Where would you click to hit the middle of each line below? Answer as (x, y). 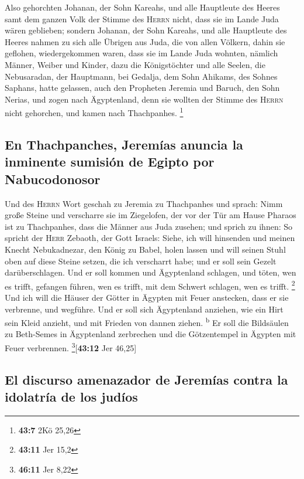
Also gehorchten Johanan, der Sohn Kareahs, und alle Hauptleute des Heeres (142, 7)
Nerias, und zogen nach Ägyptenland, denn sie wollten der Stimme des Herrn (144, 99)
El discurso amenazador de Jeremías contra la (146, 379)
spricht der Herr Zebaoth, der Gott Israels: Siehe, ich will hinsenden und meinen (150, 238)
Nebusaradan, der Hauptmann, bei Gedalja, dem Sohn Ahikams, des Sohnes (141, 76)
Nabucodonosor (53, 179)
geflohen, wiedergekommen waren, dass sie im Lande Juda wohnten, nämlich (141, 53)
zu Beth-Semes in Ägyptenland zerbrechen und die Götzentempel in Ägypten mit (151, 334)
